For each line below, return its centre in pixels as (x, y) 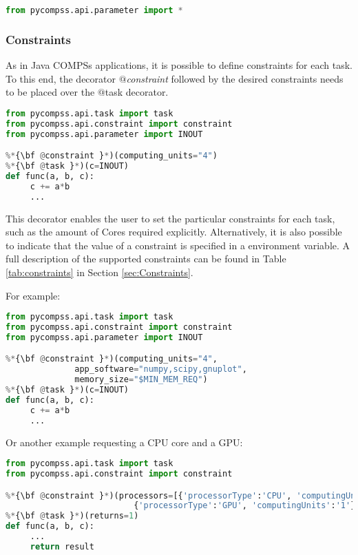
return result (62, 546)
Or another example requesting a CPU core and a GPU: (124, 442)
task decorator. (137, 92)
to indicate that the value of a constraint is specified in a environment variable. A (178, 245)
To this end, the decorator (61, 78)
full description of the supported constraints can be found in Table (146, 259)
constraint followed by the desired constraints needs (235, 78)
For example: (33, 295)
